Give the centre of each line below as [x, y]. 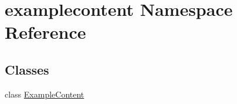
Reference [45, 32]
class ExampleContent [45, 94]
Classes [27, 69]
